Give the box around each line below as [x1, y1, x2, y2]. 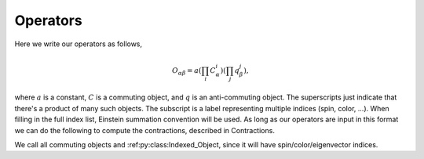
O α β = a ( [171, 66, 202, 77]
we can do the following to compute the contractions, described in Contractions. [14, 125, 275, 135]
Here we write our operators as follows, [14, 39, 143, 49]
